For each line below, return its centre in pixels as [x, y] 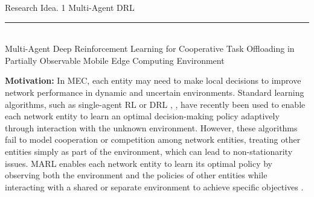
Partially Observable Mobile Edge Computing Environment [115, 60]
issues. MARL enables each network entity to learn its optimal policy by [139, 163]
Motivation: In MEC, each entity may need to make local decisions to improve [153, 80]
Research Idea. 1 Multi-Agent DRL [70, 7]
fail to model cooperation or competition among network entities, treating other [153, 139]
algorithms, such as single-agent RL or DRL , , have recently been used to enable [155, 104]
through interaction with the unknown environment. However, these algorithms [151, 127]
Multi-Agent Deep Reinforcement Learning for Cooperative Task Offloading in [150, 48]
